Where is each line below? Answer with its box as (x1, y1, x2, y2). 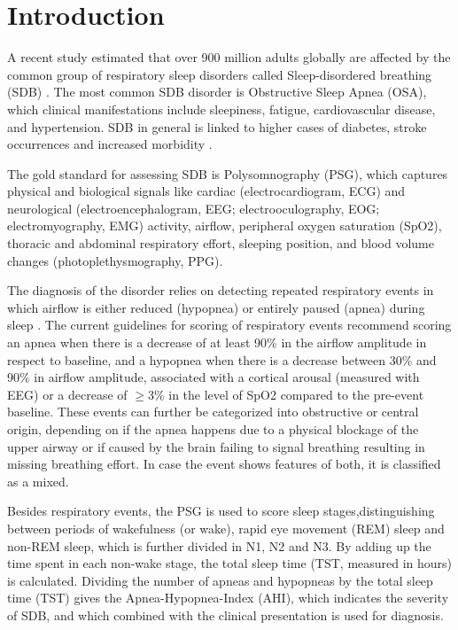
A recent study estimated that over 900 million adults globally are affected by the (7, 48, 451, 66)
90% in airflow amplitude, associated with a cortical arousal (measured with (7, 368, 420, 386)
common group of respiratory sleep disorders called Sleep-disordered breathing (7, 65, 432, 83)
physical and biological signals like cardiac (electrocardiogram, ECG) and (7, 182, 406, 200)
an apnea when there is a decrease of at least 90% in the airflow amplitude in (7, 333, 427, 352)
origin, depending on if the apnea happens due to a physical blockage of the (7, 420, 419, 438)
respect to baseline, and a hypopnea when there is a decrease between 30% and (7, 350, 437, 369)
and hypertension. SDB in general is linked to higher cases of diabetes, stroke (7, 117, 427, 136)
